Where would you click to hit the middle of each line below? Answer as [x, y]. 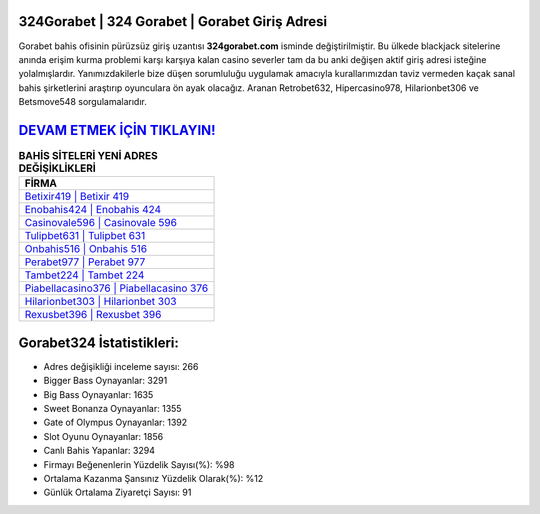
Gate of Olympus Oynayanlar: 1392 [115, 422]
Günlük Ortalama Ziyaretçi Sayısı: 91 [117, 492]
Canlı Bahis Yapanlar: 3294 [99, 451]
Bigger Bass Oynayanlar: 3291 [105, 381]
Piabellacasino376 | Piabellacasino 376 [116, 288]
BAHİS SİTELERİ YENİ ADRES [88, 156]
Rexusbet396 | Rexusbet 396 [93, 315]
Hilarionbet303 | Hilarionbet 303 [100, 302]
